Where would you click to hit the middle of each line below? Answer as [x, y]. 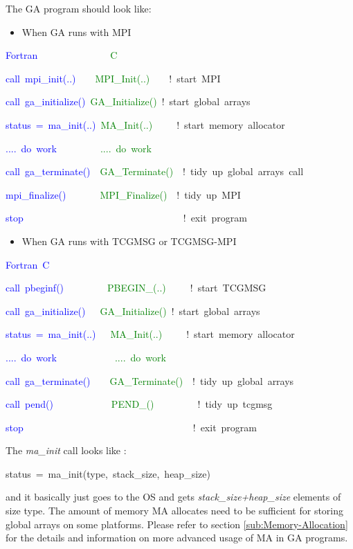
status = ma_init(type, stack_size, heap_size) [108, 473]
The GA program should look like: [79, 8]
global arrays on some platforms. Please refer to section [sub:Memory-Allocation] [177, 524]
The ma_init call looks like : [66, 450]
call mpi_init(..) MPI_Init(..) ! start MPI [113, 78]
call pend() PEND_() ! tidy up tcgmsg [139, 404]
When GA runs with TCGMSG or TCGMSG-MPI [129, 241]
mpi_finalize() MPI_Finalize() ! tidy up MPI [123, 194]
